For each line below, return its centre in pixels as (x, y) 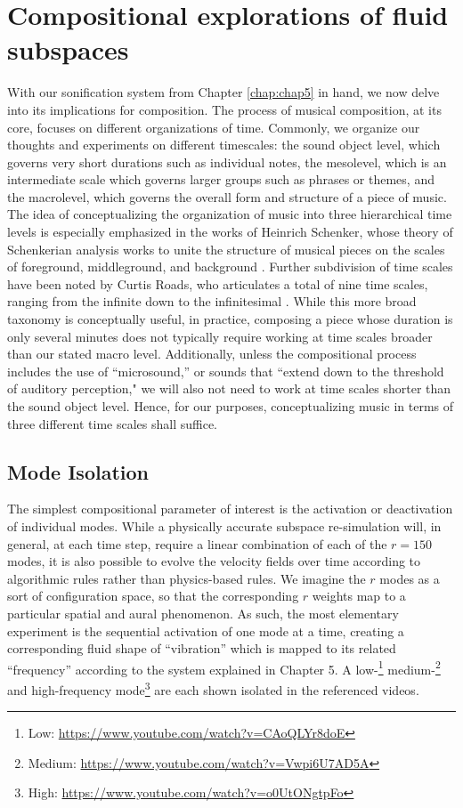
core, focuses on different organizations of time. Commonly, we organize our (214, 127)
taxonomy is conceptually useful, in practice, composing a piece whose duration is (230, 319)
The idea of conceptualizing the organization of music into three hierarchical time (230, 214)
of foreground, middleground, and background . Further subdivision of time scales (230, 267)
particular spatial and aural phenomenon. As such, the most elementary (203, 613)
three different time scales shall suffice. (112, 423)
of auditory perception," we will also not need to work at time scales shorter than (229, 388)
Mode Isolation (78, 471)
